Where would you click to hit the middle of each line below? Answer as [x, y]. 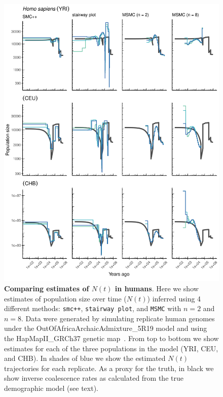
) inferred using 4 [174, 298]
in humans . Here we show [157, 288]
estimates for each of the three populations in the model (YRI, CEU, [111, 348]
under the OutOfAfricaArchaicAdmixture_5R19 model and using [106, 328]
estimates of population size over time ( [65, 298]
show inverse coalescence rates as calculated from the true [94, 378]
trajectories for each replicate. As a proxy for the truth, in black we [109, 368]
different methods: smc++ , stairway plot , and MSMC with [93, 308]
